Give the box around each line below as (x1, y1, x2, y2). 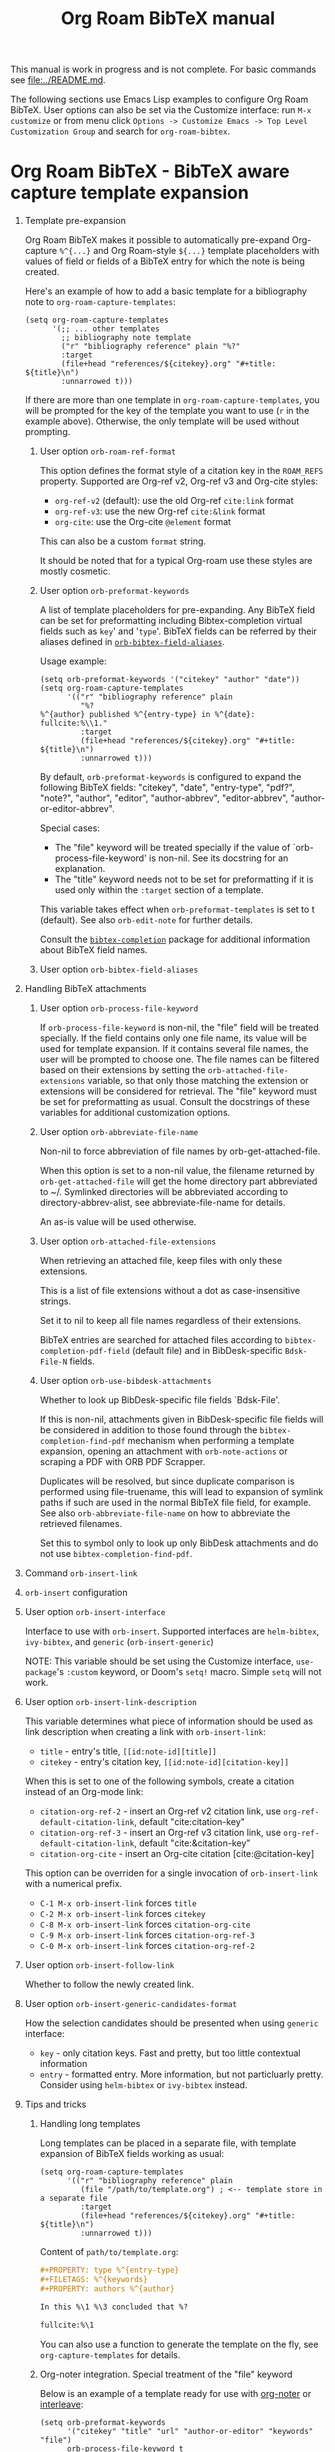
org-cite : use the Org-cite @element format (54, 516, 232, 528)
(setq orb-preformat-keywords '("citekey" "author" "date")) (39, 675, 300, 685)
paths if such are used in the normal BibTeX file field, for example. (39, 1497, 312, 1509)
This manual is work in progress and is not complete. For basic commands (10, 63, 317, 76)
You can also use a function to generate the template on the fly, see (39, 2338, 319, 2350)
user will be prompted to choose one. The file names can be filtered (39, 1053, 320, 1066)
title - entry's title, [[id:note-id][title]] (39, 1745, 218, 1757)
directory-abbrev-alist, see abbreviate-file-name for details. (39, 1197, 286, 1209)
